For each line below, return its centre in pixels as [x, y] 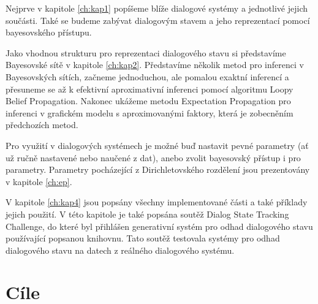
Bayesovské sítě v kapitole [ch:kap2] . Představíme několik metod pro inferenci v [155, 65]
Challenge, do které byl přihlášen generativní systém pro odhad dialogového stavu [159, 226]
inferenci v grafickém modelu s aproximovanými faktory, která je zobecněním [150, 112]
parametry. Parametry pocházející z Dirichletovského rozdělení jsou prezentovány [158, 169]
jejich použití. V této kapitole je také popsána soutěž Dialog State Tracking [147, 214]
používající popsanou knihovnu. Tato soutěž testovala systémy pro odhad [143, 238]
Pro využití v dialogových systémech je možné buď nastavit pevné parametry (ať [157, 145]
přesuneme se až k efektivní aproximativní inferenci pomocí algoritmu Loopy [150, 89]
